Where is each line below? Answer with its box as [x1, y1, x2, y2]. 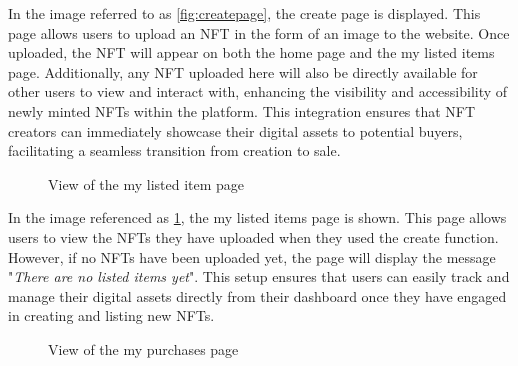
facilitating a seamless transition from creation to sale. [8, 140, 341, 161]
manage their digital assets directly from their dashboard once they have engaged [8, 285, 507, 306]
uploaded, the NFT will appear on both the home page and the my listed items [8, 42, 495, 63]
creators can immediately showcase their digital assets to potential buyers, [8, 120, 463, 141]
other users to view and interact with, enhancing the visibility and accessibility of [8, 81, 508, 102]
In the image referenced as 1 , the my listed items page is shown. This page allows [8, 207, 507, 228]
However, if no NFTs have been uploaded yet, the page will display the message [8, 246, 496, 267]
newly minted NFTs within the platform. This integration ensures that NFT [8, 100, 476, 121]
